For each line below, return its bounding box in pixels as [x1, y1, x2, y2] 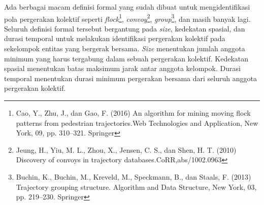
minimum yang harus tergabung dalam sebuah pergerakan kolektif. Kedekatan [4, 53, 249, 63]
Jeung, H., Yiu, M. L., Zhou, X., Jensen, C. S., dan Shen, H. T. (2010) [16, 144, 237, 155]
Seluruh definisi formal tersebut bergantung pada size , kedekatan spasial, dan [4, 23, 245, 33]
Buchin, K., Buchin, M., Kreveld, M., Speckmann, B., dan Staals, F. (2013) [16, 171, 251, 182]
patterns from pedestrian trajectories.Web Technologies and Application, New [16, 117, 258, 128]
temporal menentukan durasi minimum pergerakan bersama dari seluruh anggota [4, 73, 257, 83]
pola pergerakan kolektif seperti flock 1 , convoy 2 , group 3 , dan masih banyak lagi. [4, 12, 251, 24]
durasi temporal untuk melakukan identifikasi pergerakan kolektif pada [4, 33, 225, 44]
